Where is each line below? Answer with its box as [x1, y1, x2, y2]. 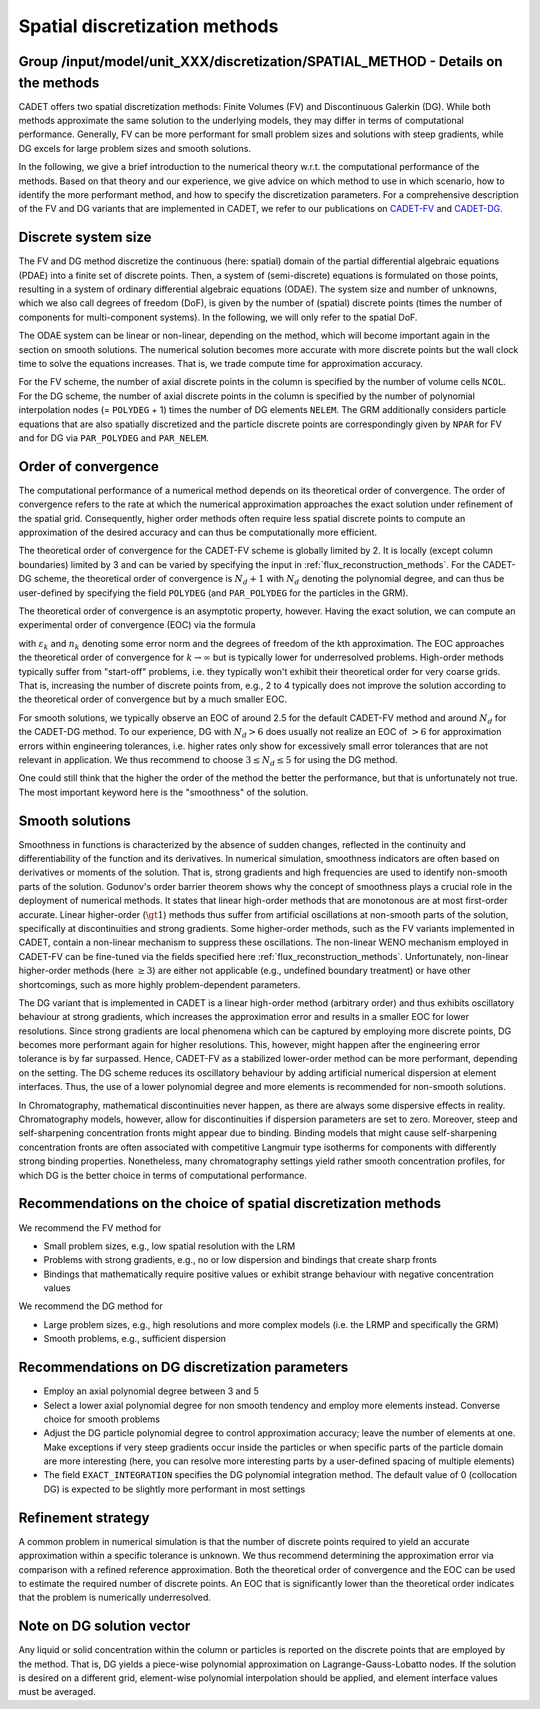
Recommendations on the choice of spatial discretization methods [18, 1195, 442, 1212]
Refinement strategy [18, 1509, 150, 1526]
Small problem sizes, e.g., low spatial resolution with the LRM [43, 1240, 296, 1252]
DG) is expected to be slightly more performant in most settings [43, 1483, 306, 1495]
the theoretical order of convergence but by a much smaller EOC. [18, 693, 288, 705]
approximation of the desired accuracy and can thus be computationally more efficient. [18, 526, 378, 539]
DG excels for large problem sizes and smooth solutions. [18, 142, 252, 154]
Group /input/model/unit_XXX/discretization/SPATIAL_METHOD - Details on [18, 53, 504, 70]
